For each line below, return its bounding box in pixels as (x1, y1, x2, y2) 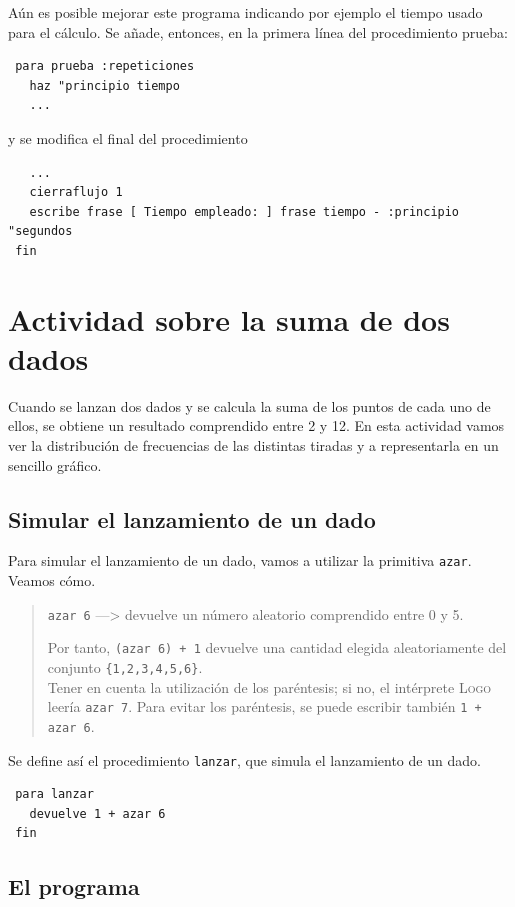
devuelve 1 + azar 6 (29, 806, 166, 821)
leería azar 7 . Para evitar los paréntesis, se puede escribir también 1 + (47, 696, 482, 717)
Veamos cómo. (8, 570, 96, 591)
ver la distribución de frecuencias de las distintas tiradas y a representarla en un (8, 435, 499, 456)
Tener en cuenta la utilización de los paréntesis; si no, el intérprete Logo (47, 676, 492, 697)
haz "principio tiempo (29, 78, 180, 93)
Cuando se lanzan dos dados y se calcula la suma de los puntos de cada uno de (8, 395, 491, 416)
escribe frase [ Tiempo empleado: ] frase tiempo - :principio (29, 204, 460, 219)
